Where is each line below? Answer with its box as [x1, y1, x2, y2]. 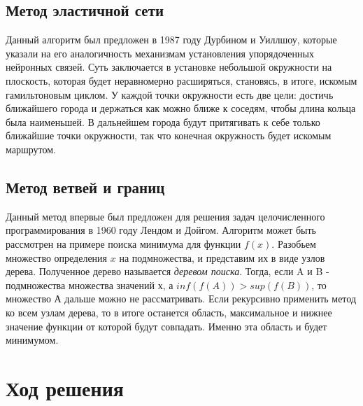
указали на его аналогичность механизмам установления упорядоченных [6, 45, 314, 60]
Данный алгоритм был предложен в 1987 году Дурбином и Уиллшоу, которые [6, 32, 337, 47]
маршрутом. [6, 141, 56, 156]
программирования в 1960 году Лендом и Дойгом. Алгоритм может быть [6, 223, 316, 237]
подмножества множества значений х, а [6, 277, 173, 292]
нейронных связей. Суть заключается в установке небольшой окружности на [6, 59, 332, 74]
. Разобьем [271, 236, 316, 251]
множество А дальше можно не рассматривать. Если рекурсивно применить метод [6, 291, 357, 306]
